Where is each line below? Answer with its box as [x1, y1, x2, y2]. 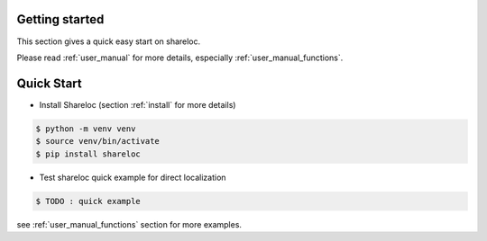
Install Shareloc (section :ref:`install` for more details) [39, 99, 236, 110]
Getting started [16, 12, 105, 27]
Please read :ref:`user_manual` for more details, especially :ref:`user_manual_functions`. [16, 52, 344, 63]
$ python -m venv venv [35, 123, 136, 134]
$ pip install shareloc [35, 148, 142, 159]
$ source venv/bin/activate [35, 136, 160, 147]
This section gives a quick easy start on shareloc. [16, 36, 201, 47]
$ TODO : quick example [35, 196, 142, 206]
